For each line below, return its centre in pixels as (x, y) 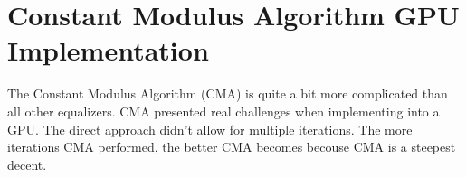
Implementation (108, 50)
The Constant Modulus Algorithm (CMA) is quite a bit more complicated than (228, 93)
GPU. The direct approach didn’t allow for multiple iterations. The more (210, 129)
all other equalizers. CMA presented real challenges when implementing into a (223, 111)
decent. (27, 164)
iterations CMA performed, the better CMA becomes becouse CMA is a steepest (232, 147)
